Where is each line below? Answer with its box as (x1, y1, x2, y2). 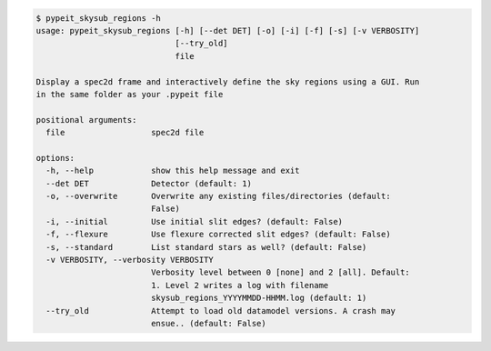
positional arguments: (35, 115, 137, 125)
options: (35, 153, 75, 163)
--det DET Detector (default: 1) (45, 178, 252, 188)
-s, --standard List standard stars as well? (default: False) (45, 242, 367, 252)
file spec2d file (45, 127, 205, 138)
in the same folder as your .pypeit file (35, 89, 224, 99)
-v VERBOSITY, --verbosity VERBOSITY (45, 255, 214, 266)
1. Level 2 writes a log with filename (150, 280, 329, 290)
